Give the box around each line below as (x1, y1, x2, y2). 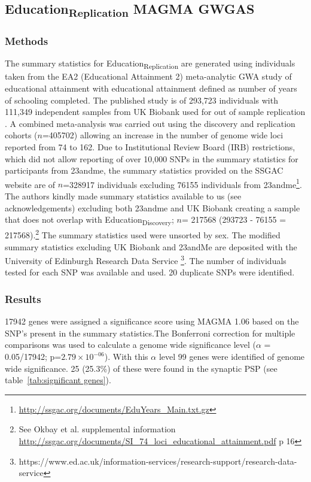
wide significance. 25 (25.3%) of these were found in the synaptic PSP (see (5, 362, 278, 374)
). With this (104, 350, 148, 363)
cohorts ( (5, 129, 38, 141)
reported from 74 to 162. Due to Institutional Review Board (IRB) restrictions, (5, 140, 295, 153)
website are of (5, 178, 56, 190)
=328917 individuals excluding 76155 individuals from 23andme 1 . (63, 176, 302, 190)
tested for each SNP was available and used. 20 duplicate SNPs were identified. (5, 266, 295, 278)
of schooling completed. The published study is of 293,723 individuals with (5, 93, 278, 106)
